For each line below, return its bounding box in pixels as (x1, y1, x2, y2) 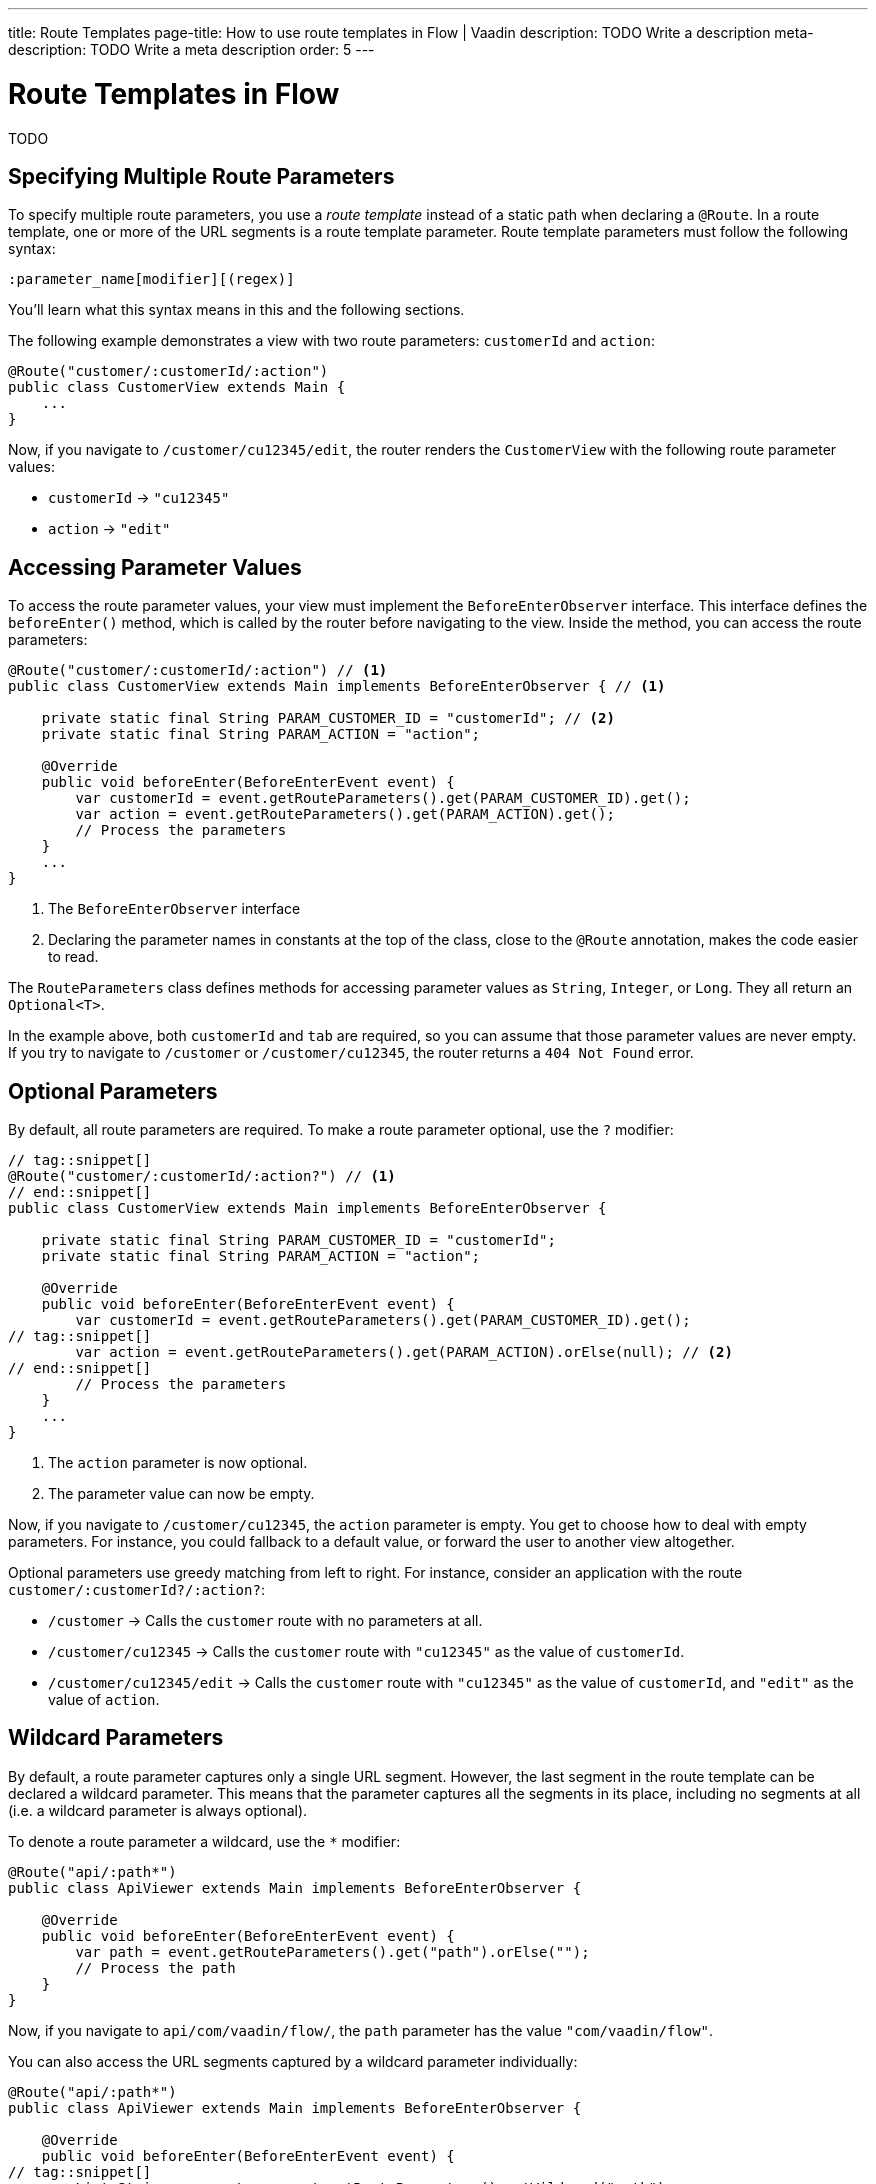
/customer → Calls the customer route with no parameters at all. (48, 1612, 483, 1630)
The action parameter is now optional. (48, 1454, 308, 1472)
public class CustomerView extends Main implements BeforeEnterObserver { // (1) (8, 678, 666, 695)
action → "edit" (48, 520, 171, 538)
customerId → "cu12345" (48, 489, 230, 507)
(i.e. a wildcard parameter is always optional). (8, 1801, 308, 1819)
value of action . (48, 1691, 160, 1709)
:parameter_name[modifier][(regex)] (8, 271, 295, 288)
